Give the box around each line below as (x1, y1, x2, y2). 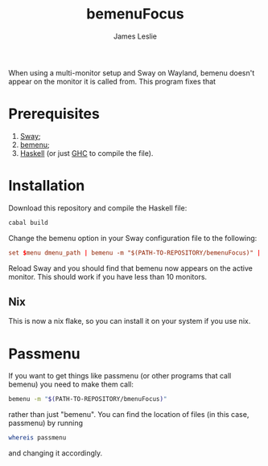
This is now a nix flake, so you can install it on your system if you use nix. (8, 317, 251, 326)
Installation (8, 177, 85, 195)
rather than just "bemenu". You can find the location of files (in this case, (8, 410, 249, 419)
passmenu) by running (8, 419, 83, 428)
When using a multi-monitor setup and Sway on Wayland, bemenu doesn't (8, 67, 255, 77)
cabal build (8, 219, 48, 227)
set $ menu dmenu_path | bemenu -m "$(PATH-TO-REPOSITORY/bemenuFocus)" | (8, 248, 262, 257)
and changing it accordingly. (8, 448, 103, 458)
